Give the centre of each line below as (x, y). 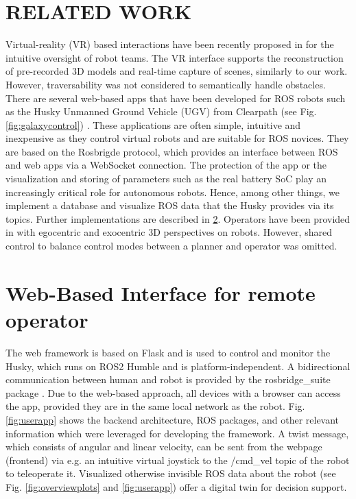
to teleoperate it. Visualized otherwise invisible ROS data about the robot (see (171, 473)
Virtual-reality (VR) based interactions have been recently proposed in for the (170, 44)
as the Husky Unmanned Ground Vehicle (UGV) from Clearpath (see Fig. (161, 111)
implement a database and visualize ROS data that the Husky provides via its (170, 205)
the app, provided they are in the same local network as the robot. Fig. (155, 406)
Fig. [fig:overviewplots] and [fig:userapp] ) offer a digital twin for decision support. (176, 486)
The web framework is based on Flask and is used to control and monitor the (168, 352)
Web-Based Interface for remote (161, 292)
